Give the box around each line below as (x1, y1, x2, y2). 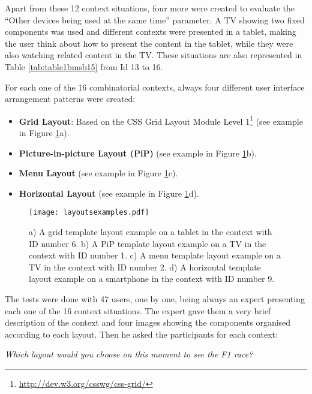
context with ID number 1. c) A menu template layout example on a (29, 249, 281, 261)
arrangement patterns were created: (5, 92, 136, 105)
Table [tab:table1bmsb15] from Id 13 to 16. (5, 60, 163, 73)
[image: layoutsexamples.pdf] (29, 208, 149, 217)
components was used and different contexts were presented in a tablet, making (5, 25, 296, 38)
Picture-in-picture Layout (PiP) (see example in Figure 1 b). (19, 146, 257, 159)
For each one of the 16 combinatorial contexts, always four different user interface (5, 80, 305, 93)
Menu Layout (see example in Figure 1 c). (19, 167, 178, 179)
